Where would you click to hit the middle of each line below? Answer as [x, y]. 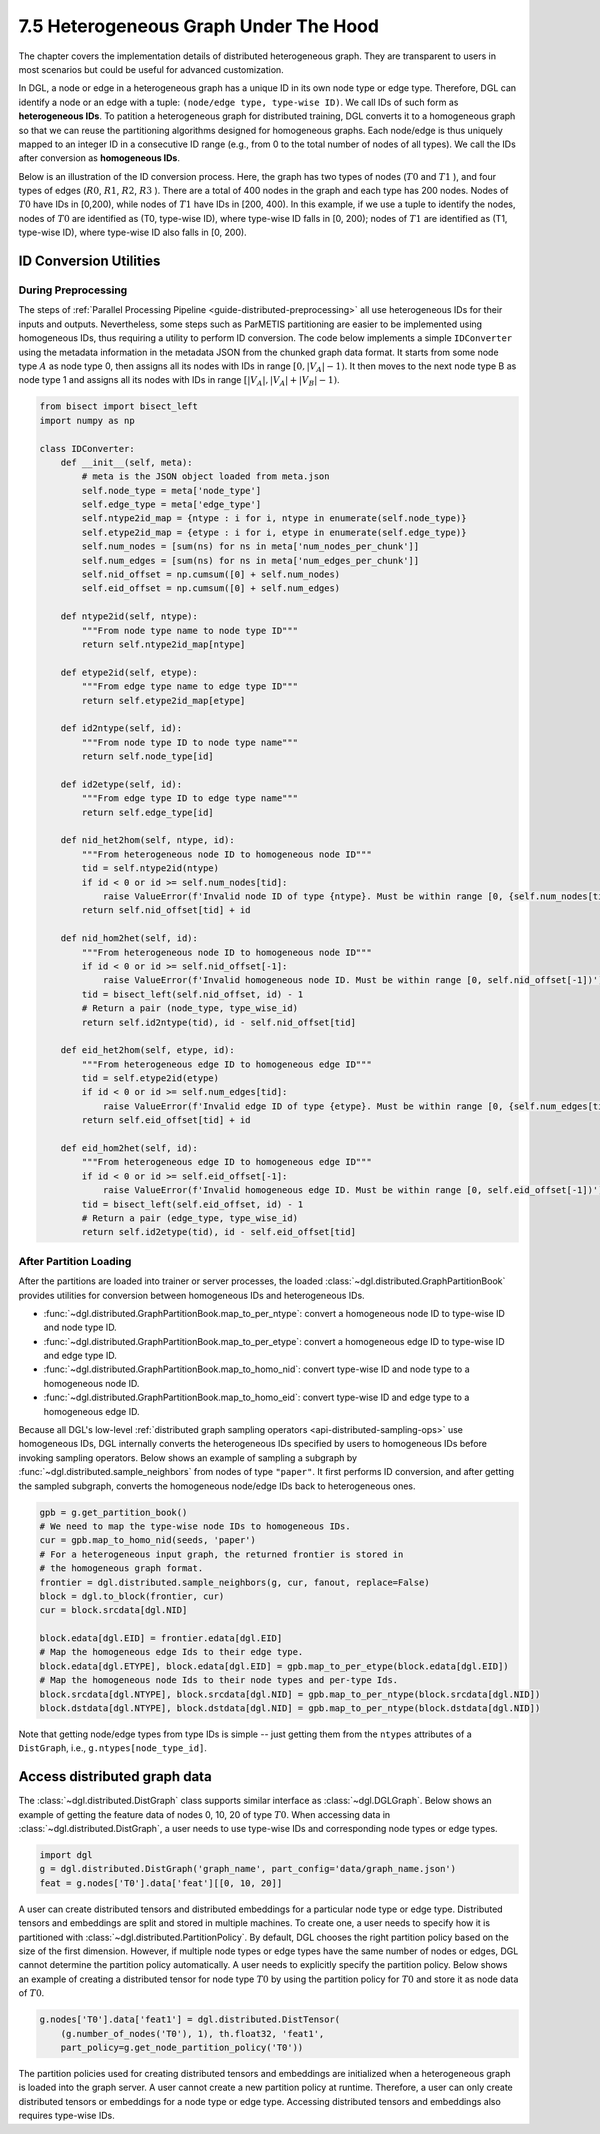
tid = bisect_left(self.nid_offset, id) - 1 [192, 994]
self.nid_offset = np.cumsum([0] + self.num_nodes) [211, 574]
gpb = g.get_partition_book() [113, 1512]
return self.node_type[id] [147, 756]
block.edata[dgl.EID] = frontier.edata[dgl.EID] [161, 1638]
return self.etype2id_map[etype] [163, 700]
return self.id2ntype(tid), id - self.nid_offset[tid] [219, 1022]
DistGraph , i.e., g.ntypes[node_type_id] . [112, 1748]
